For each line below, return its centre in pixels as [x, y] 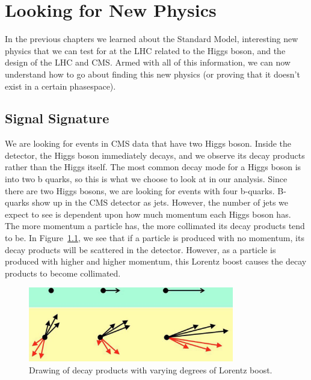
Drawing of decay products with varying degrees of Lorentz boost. [151, 369]
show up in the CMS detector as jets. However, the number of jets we [160, 202]
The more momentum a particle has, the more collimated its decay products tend [155, 226]
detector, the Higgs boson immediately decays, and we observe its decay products [155, 155]
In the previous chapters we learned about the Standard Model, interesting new [152, 39]
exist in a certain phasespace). [60, 86]
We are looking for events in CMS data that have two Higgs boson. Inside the [148, 143]
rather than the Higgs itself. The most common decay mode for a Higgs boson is [153, 167]
